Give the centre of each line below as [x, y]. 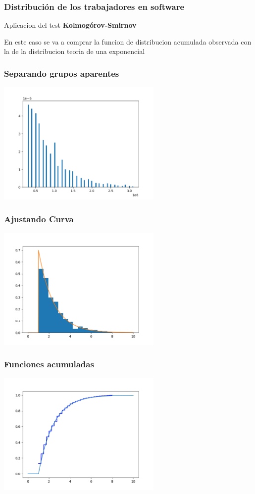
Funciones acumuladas [49, 364]
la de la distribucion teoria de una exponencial [75, 51]
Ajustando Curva [39, 219]
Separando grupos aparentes [62, 73]
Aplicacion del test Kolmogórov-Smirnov [70, 25]
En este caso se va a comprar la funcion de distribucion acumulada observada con [128, 41]
